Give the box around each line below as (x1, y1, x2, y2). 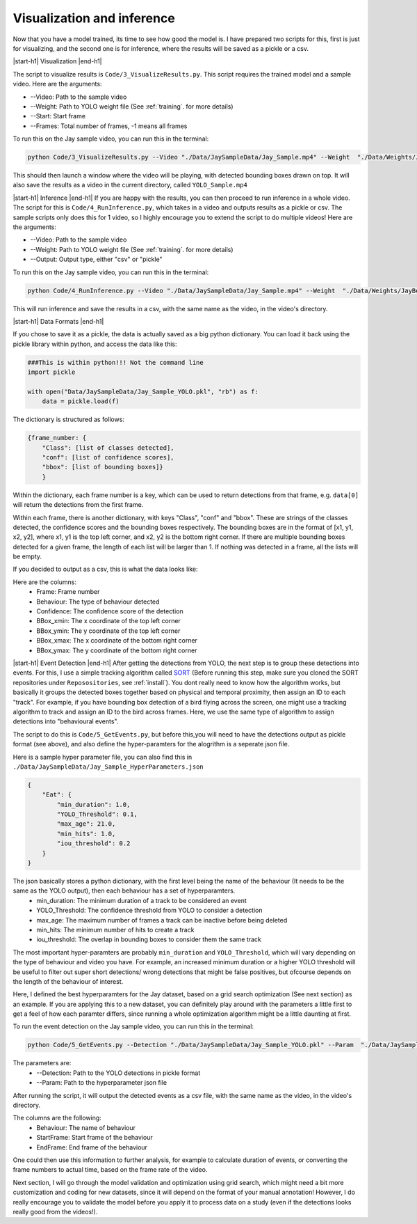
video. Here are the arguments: (13, 80, 102, 88)
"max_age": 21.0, (56, 820, 116, 828)
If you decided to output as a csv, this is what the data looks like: (13, 565, 198, 574)
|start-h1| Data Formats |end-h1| (13, 317, 104, 325)
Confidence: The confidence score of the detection (36, 607, 183, 615)
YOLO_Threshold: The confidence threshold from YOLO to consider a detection (36, 906, 263, 915)
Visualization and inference (13, 10, 175, 26)
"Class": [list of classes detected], (42, 444, 174, 452)
